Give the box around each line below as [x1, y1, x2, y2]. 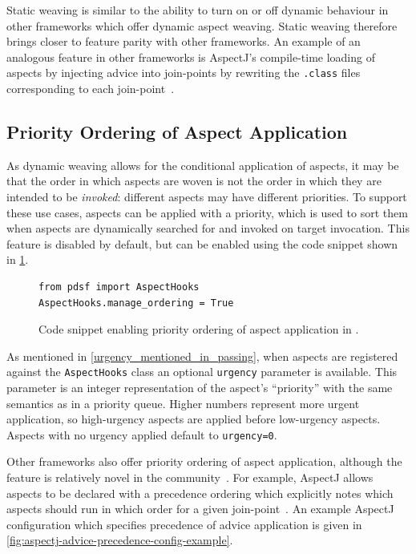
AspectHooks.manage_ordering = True [38, 297, 234, 309]
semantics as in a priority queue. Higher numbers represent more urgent [6, 394, 360, 411]
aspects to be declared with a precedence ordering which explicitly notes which [6, 484, 394, 501]
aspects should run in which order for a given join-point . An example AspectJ [6, 500, 394, 517]
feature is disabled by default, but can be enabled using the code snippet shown [6, 235, 398, 252]
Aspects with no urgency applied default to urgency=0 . [6, 426, 277, 443]
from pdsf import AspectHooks [38, 281, 200, 293]
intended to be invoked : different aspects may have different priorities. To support [6, 188, 407, 205]
